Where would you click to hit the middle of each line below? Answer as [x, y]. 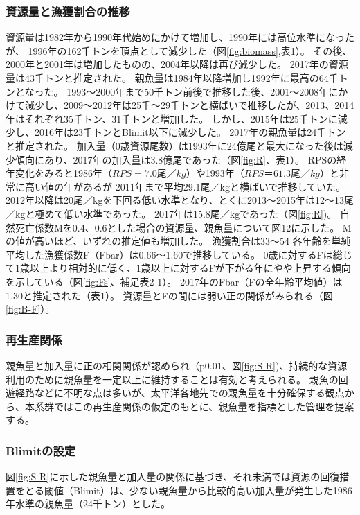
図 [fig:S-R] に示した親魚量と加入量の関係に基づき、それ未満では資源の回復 [173, 477]
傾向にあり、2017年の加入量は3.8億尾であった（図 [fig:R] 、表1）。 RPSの [176, 159]
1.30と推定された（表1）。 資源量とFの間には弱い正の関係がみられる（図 [169, 295]
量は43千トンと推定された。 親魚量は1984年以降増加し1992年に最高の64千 [172, 78]
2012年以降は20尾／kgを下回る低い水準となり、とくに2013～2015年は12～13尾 [180, 200]
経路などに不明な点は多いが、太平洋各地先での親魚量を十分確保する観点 [180, 393]
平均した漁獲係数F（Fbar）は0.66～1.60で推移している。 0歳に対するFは [169, 254]
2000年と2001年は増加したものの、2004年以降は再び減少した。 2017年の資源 [177, 64]
